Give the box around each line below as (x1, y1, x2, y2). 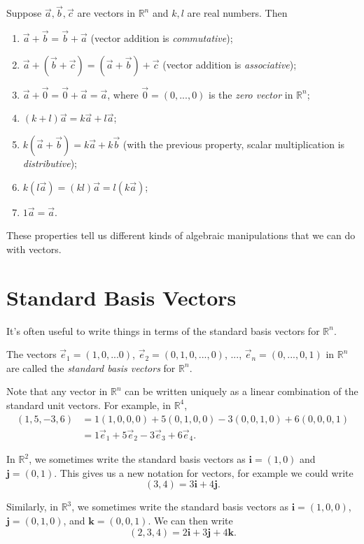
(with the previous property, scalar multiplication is (122, 137, 345, 152)
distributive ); (22, 156, 77, 171)
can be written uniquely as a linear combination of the (125, 384, 358, 399)
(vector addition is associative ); (162, 57, 297, 71)
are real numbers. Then (187, 6, 288, 20)
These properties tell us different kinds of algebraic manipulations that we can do (6, 228, 356, 243)
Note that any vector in (6, 384, 108, 399)
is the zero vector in (209, 87, 293, 101)
